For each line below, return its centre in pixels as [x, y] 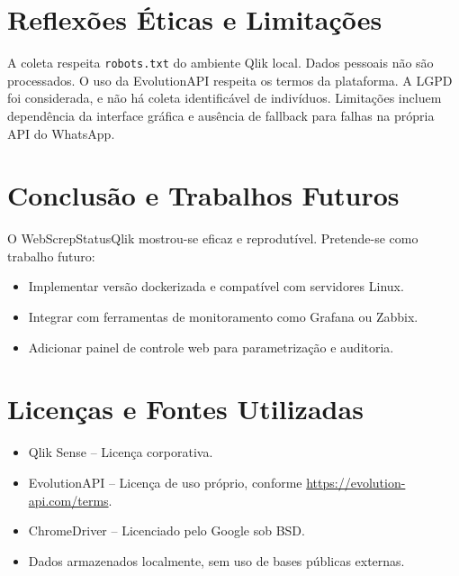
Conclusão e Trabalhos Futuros [203, 195]
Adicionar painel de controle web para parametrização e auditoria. [211, 347]
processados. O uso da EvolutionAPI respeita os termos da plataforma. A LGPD [230, 80]
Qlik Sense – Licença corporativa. [121, 452]
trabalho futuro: [51, 256]
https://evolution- [356, 482]
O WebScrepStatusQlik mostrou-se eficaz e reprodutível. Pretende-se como [213, 238]
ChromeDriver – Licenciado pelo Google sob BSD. [166, 530]
